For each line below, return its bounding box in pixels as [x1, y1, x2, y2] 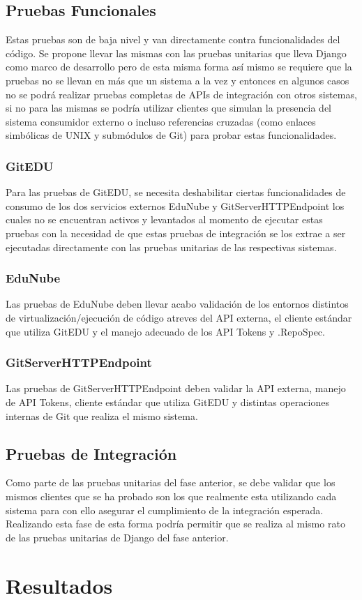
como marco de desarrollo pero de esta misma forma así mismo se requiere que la [6, 59, 352, 74]
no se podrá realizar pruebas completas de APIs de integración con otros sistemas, [6, 87, 357, 101]
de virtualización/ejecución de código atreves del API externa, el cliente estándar [6, 310, 352, 324]
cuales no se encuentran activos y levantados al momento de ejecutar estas [6, 212, 323, 227]
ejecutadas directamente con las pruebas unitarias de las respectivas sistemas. [6, 239, 337, 254]
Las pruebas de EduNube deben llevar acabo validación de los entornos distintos [6, 297, 349, 311]
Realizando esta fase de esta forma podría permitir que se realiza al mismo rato [6, 516, 345, 531]
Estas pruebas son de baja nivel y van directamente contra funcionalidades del [6, 32, 340, 47]
